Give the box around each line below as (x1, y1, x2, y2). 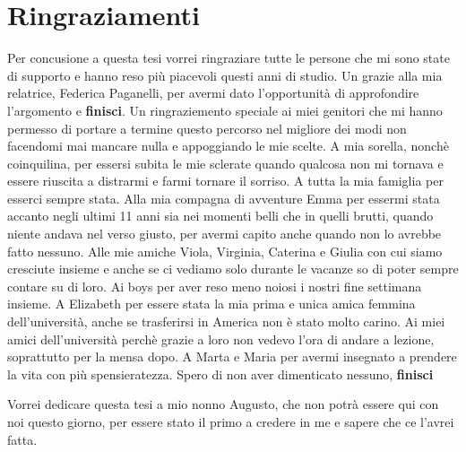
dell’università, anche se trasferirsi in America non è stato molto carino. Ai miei (7, 312, 445, 331)
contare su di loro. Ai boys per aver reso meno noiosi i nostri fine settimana (7, 276, 422, 295)
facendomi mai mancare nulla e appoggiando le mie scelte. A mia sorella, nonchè (7, 136, 449, 155)
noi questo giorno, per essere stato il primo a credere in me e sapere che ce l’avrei (7, 413, 454, 430)
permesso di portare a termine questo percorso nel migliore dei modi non (7, 118, 407, 137)
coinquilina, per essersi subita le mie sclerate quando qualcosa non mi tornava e (7, 153, 444, 172)
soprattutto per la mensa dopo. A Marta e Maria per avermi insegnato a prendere (7, 347, 457, 366)
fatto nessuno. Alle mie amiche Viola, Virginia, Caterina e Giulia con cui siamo (7, 241, 443, 260)
